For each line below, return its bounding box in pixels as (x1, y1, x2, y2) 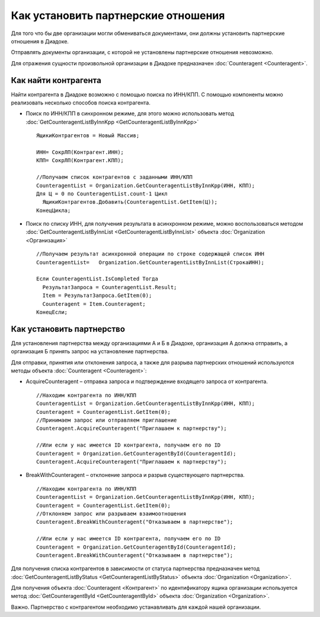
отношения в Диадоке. (11, 37, 69, 45)
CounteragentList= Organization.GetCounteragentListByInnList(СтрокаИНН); (36, 259, 265, 265)
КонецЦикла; (36, 207, 71, 214)
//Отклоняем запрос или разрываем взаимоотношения (36, 510, 187, 517)
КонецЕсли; (36, 309, 68, 315)
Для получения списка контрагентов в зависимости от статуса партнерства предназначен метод (11, 565, 260, 572)
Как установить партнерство (11, 324, 126, 334)
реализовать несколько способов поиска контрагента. (11, 99, 151, 106)
